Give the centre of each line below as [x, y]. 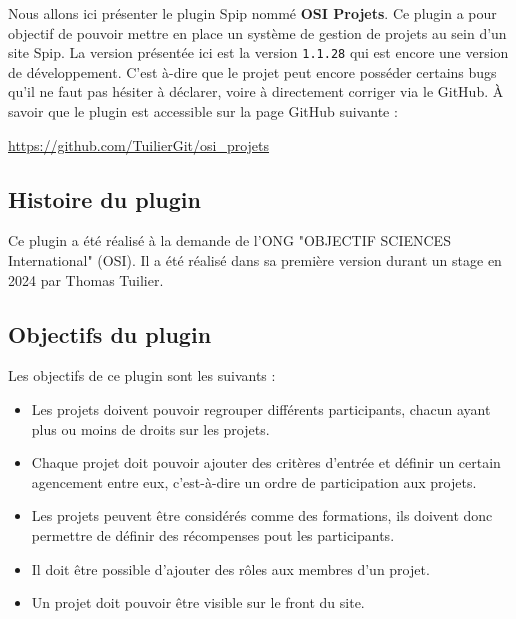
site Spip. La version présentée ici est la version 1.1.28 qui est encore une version [258, 52]
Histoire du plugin [104, 198]
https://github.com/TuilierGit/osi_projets [139, 144]
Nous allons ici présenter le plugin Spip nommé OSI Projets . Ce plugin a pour [252, 13]
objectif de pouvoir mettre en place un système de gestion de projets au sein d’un [257, 32]
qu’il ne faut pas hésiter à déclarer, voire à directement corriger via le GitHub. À [256, 91]
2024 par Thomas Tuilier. [86, 279]
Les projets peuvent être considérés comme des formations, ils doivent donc [262, 515]
